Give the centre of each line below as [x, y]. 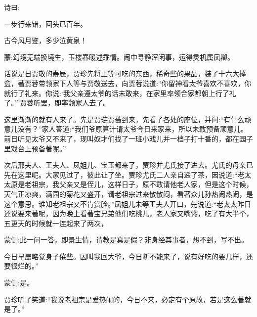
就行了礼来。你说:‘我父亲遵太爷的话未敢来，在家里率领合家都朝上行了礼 [120, 93]
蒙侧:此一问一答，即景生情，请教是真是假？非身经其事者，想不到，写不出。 [126, 240]
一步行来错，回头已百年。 [45, 23]
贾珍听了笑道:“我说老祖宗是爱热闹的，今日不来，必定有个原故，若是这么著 [124, 299]
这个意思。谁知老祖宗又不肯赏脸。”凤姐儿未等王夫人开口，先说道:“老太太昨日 [128, 204]
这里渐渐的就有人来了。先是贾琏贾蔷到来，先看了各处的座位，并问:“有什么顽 [128, 119]
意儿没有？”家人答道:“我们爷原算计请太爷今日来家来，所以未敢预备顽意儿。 [126, 129]
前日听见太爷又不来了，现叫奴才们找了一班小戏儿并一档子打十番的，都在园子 [128, 138]
